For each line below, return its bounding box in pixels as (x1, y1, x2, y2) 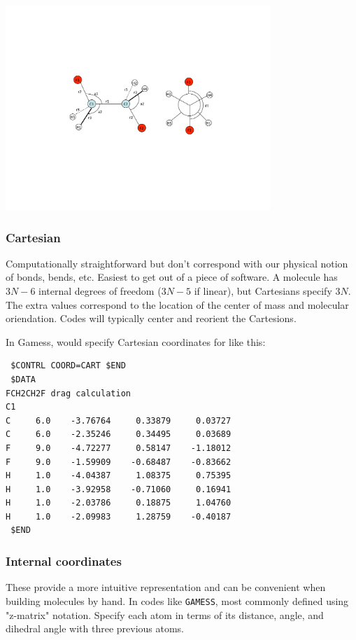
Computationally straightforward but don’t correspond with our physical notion (6, 256, 348, 270)
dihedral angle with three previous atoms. (6, 621, 185, 636)
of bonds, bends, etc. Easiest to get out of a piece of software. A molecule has (6, 270, 338, 284)
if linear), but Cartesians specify (194, 283, 332, 298)
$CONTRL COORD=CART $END (10, 361, 126, 371)
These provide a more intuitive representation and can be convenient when (6, 580, 326, 594)
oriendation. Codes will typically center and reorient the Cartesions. (6, 311, 297, 326)
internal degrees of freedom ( (38, 283, 162, 298)
